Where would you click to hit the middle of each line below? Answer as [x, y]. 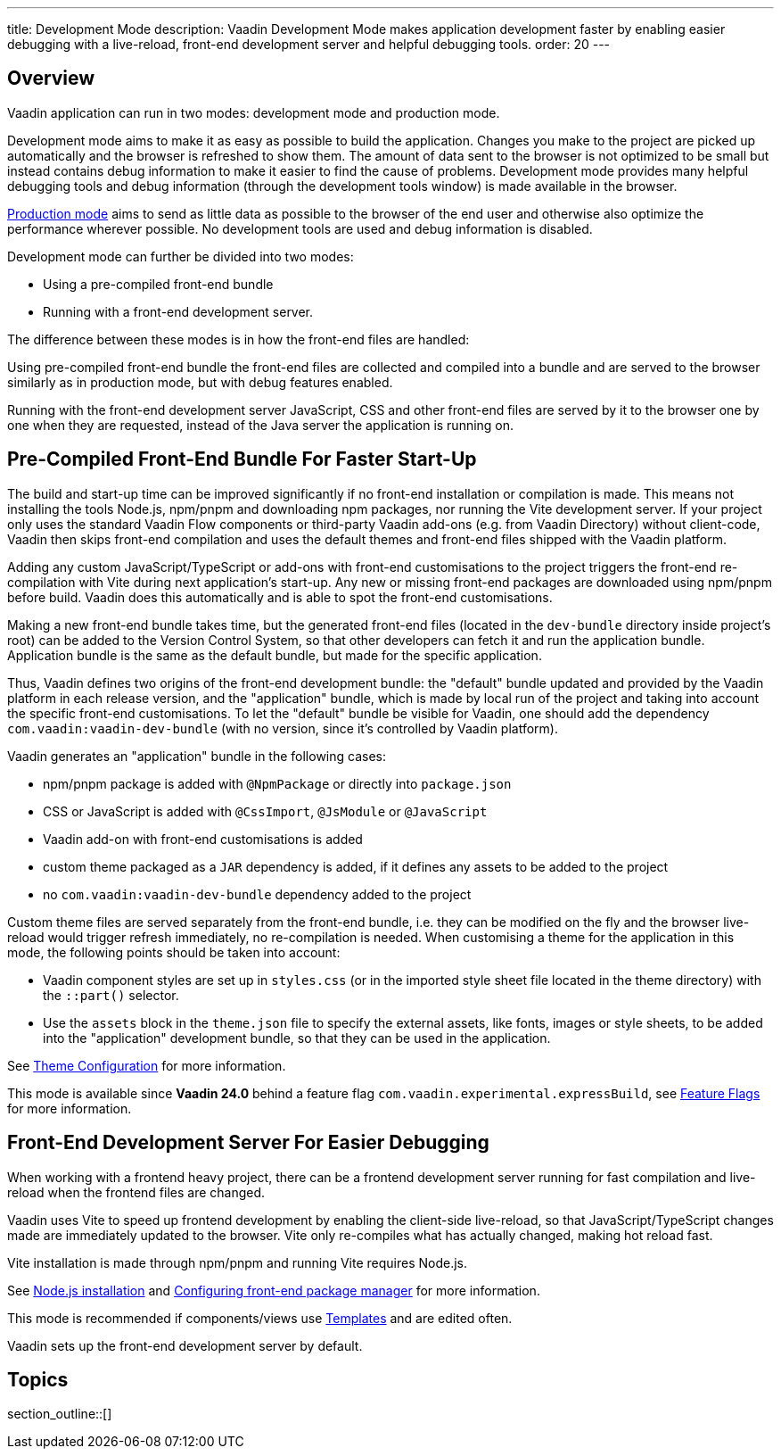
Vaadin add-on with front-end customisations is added [203, 839]
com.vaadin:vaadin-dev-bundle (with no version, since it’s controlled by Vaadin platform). [283, 728]
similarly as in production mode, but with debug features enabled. [200, 382]
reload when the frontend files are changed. [136, 1192]
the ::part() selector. [111, 995]
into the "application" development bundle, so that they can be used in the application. [297, 1038]
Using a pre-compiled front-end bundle [158, 284]
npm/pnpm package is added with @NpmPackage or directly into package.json [277, 783]
